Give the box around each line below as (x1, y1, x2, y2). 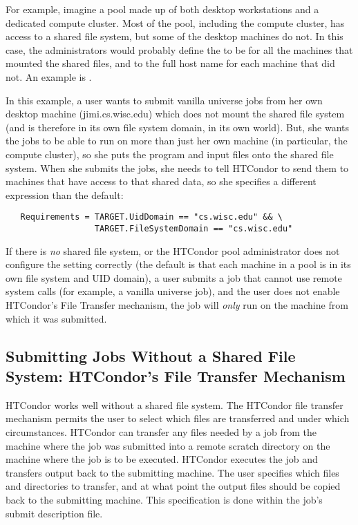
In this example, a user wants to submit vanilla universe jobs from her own (6, 93, 323, 107)
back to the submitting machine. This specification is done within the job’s (6, 492, 323, 506)
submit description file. (6, 506, 103, 520)
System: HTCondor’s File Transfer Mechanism (6, 365, 346, 386)
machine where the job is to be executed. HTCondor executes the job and (6, 452, 318, 466)
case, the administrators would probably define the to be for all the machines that (6, 42, 353, 57)
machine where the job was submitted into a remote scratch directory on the (6, 438, 330, 452)
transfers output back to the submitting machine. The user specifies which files (6, 465, 339, 479)
